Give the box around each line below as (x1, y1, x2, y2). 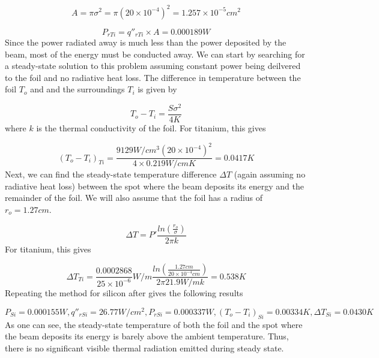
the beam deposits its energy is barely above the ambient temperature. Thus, (5, 330, 289, 342)
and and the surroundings (30, 83, 125, 95)
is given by (138, 83, 177, 95)
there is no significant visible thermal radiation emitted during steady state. (5, 341, 284, 354)
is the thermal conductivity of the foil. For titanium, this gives (36, 122, 266, 134)
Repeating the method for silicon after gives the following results (5, 287, 243, 299)
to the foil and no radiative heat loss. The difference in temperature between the (5, 71, 301, 83)
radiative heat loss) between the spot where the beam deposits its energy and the (5, 179, 304, 192)
